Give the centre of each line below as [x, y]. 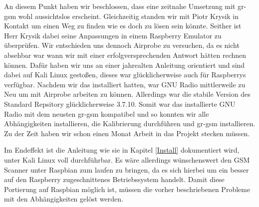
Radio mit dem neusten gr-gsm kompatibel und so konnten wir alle [107, 113]
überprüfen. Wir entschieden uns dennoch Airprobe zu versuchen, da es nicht [122, 45]
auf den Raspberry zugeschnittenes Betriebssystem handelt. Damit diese [114, 179]
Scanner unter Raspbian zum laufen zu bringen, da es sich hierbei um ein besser [127, 169]
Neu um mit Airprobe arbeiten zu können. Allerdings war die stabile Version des [127, 94]
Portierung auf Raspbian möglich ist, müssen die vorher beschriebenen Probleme [127, 189]
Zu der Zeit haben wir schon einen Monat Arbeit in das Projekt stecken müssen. [127, 133]
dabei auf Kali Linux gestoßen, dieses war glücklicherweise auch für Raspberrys [125, 75]
